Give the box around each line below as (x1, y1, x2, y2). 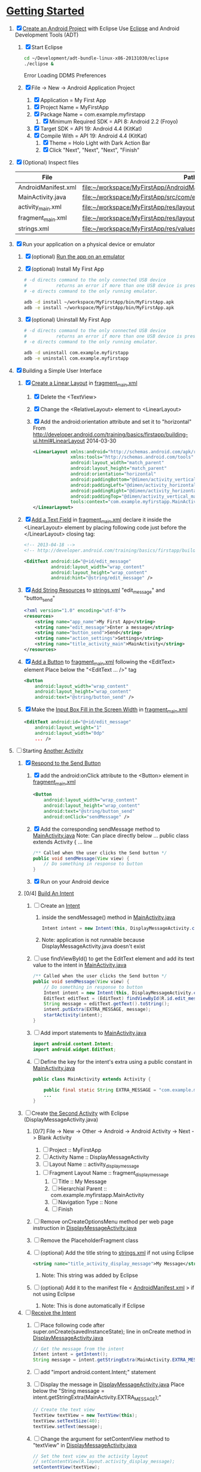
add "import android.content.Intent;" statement (40, 1369, 156, 1376)
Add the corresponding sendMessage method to (40, 825, 160, 833)
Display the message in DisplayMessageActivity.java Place (40, 1381, 185, 1388)
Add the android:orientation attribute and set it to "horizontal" (40, 418, 192, 425)
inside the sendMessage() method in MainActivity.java (41, 914, 175, 921)
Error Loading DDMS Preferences (23, 71, 106, 79)
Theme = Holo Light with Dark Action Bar (49, 139, 151, 146)
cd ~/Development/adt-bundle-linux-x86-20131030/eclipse (23, 55, 169, 61)
